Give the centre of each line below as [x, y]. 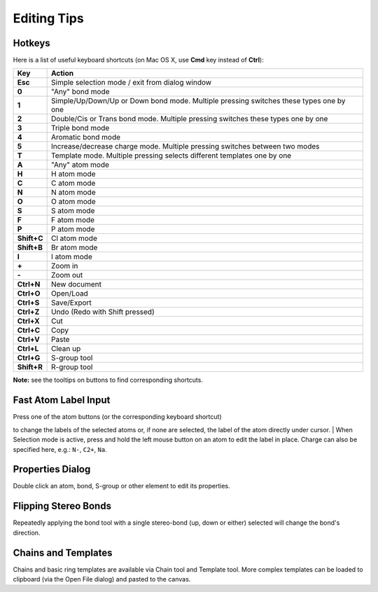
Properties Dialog [52, 469]
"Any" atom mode [80, 165]
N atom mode [73, 193]
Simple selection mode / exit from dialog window [132, 83]
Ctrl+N [29, 284]
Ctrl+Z [28, 312]
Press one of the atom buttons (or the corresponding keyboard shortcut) [117, 417]
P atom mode [73, 229]
